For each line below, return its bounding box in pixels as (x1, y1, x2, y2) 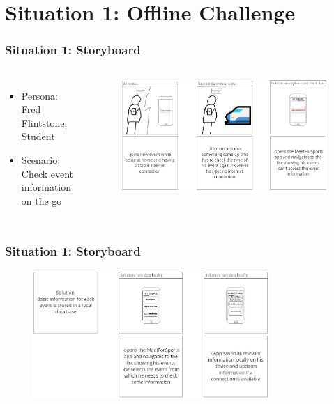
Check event (21, 166, 74, 180)
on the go (21, 193, 62, 208)
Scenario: (21, 152, 61, 166)
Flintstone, (21, 115, 68, 130)
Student (21, 129, 55, 143)
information (21, 180, 72, 194)
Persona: (21, 88, 58, 102)
